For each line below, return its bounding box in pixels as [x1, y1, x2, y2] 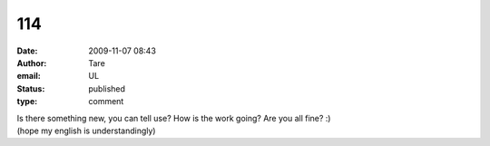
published [88, 83, 126, 94]
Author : [16, 57, 47, 68]
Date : [16, 45, 38, 56]
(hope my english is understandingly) [16, 125, 156, 136]
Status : [16, 83, 45, 94]
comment [88, 96, 124, 107]
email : [16, 71, 41, 82]
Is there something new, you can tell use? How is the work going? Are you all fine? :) [16, 112, 331, 123]
